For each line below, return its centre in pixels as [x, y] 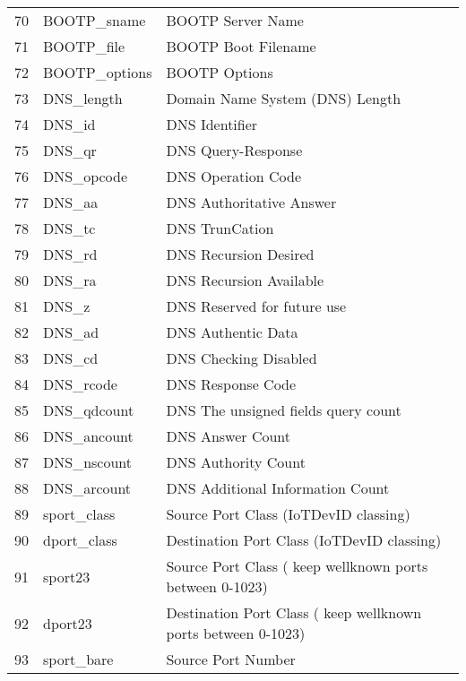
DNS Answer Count [229, 436]
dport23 [68, 623]
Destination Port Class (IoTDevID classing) [304, 540]
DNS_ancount [88, 436]
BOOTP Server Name [235, 20]
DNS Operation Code [233, 176]
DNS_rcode [80, 384]
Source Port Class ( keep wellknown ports [297, 566]
